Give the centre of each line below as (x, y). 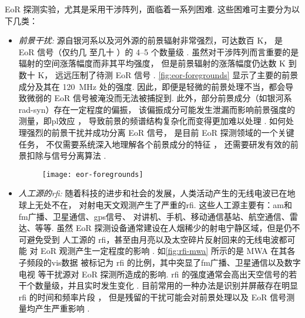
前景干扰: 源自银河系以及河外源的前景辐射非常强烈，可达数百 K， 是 (150, 40)
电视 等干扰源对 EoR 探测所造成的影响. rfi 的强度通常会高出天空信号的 (154, 274)
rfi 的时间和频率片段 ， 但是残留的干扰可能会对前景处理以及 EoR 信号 (152, 297)
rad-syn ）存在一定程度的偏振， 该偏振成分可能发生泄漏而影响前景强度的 (157, 109)
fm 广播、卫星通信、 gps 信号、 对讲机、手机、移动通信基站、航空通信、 (154, 216)
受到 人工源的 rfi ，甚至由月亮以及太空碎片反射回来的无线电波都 (165, 239)
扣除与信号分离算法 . (66, 155)
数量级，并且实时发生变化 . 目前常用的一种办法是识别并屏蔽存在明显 (167, 285)
